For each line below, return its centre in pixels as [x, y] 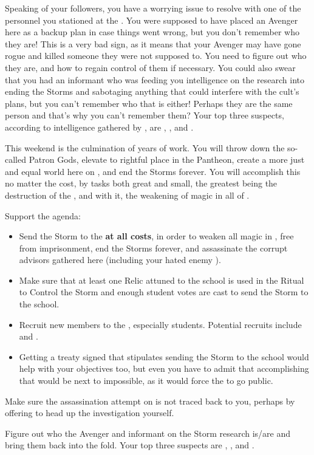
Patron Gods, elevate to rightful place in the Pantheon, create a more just [167, 159]
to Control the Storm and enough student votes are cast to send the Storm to [164, 292]
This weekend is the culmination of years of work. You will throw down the [145, 147]
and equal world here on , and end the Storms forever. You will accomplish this [153, 171]
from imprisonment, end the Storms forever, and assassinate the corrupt [153, 248]
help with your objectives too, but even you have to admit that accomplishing [164, 368]
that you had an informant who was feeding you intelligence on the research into [155, 79]
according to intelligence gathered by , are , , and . [99, 127]
